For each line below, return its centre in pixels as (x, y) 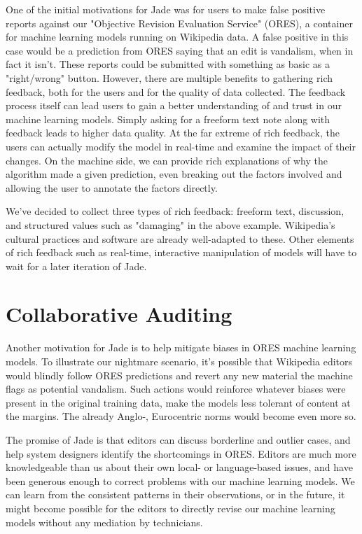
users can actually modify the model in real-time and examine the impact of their (181, 146)
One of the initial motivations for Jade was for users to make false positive (166, 9)
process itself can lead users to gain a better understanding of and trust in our (174, 105)
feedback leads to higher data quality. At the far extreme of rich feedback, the (173, 133)
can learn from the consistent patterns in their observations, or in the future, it (175, 494)
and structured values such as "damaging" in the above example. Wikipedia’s (170, 224)
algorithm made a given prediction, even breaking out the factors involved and (174, 174)
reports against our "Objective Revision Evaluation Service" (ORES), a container (179, 23)
